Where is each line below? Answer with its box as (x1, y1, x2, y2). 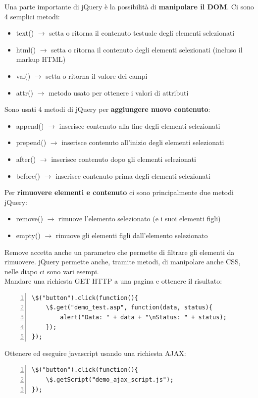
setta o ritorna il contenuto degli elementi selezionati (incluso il (51, 44, 243, 54)
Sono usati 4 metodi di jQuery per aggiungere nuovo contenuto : (4, 104, 210, 114)
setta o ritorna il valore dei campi (46, 70, 148, 81)
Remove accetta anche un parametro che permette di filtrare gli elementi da (4, 247, 235, 257)
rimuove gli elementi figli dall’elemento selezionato (55, 230, 208, 240)
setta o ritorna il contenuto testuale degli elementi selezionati (49, 28, 235, 38)
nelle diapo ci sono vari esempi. (4, 266, 99, 276)
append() (16, 120, 44, 131)
